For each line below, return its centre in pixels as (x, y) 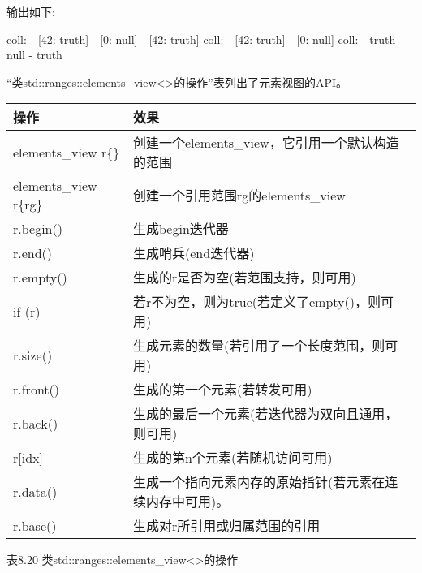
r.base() (35, 525)
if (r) (27, 311)
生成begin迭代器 (181, 229)
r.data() (35, 491)
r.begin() (38, 228)
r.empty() (40, 277)
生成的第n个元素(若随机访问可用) (233, 458)
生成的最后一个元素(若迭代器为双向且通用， (266, 414)
